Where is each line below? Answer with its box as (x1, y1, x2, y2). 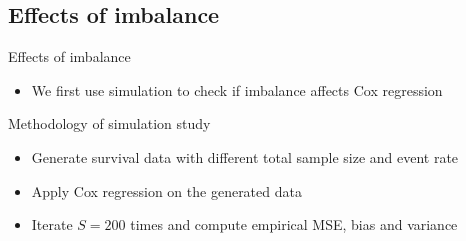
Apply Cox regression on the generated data (31, 180, 302, 201)
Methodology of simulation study (8, 113, 211, 134)
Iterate (31, 214, 73, 235)
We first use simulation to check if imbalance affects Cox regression (31, 79, 443, 100)
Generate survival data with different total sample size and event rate (31, 146, 459, 167)
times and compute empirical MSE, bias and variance (130, 214, 458, 235)
